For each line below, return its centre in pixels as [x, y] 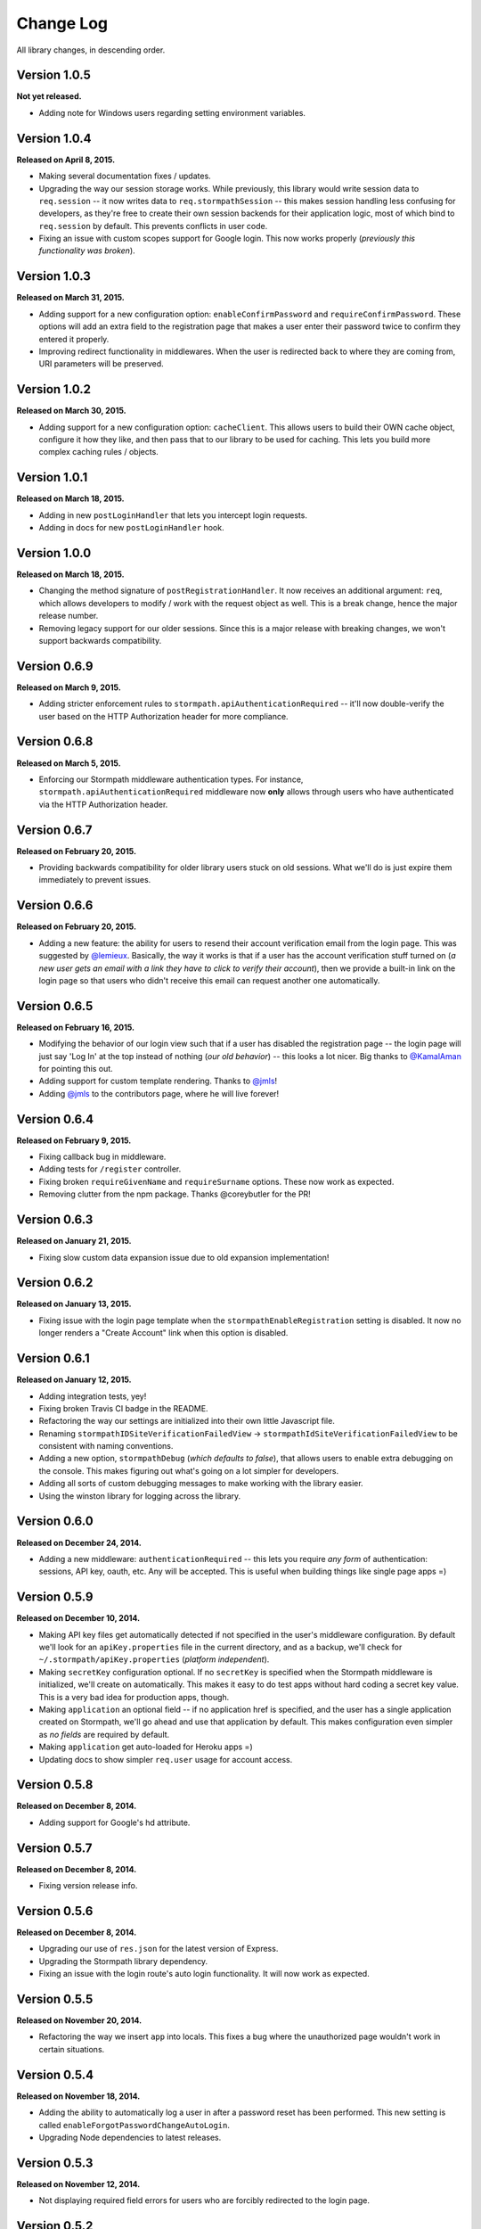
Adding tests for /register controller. [110, 1169]
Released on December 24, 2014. [79, 1542]
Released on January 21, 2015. [74, 1241]
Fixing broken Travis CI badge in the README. [123, 1408]
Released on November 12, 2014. [78, 2184]
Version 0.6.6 [55, 905]
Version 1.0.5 [53, 75]
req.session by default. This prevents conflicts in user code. [153, 226]
